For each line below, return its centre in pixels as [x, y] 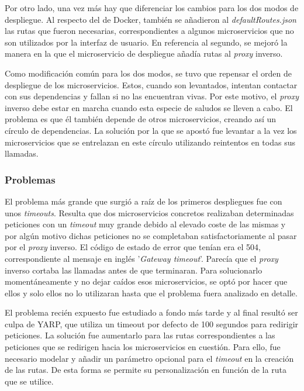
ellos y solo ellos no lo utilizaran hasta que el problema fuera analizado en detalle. [151, 293]
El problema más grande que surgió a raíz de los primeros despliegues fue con [144, 201]
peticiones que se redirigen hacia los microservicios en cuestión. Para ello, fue [143, 347]
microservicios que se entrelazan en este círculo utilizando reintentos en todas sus [150, 142]
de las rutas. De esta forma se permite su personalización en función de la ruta [146, 370]
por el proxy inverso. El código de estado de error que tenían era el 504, [133, 247]
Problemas [30, 179]
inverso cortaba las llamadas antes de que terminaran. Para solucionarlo [134, 270]
